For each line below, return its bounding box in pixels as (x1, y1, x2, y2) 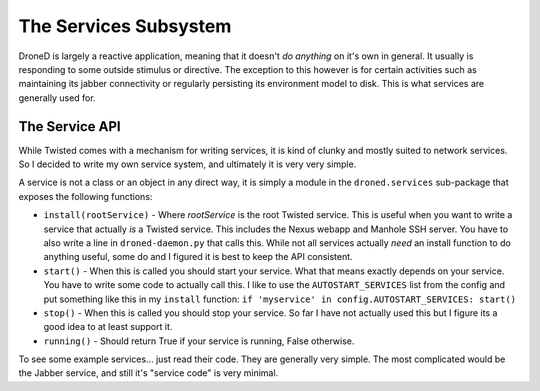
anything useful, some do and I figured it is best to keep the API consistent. (43, 251, 354, 263)
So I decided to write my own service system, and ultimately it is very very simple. (18, 158, 357, 170)
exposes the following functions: (18, 190, 153, 202)
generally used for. (18, 91, 96, 104)
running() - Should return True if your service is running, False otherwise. (43, 335, 355, 347)
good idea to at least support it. (43, 321, 173, 333)
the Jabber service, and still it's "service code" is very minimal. (18, 367, 279, 379)
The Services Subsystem (18, 15, 232, 37)
